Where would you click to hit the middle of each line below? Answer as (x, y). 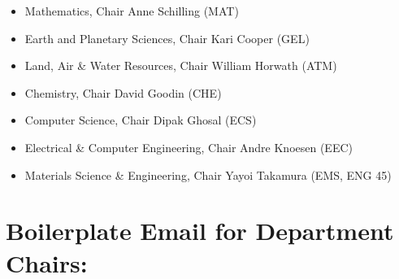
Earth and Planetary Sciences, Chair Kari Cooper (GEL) (167, 38)
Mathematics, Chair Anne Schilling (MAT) (132, 11)
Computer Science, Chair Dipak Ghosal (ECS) (141, 120)
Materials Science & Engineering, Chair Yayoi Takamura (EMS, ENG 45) (208, 174)
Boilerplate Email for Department (200, 231)
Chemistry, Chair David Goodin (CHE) (123, 92)
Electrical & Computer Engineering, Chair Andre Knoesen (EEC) (189, 147)
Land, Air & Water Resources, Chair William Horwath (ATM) (181, 65)
